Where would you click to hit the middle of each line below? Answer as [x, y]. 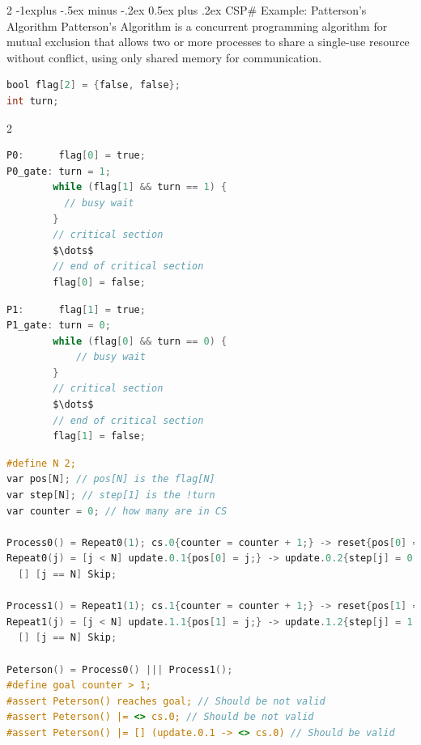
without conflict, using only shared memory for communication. [164, 57]
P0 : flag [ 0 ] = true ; [76, 156]
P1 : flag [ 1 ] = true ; [76, 309]
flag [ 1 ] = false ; [99, 436]
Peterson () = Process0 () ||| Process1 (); [120, 669]
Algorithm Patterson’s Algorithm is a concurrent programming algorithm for [197, 25]
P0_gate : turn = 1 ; [59, 171]
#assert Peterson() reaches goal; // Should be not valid [166, 701]
